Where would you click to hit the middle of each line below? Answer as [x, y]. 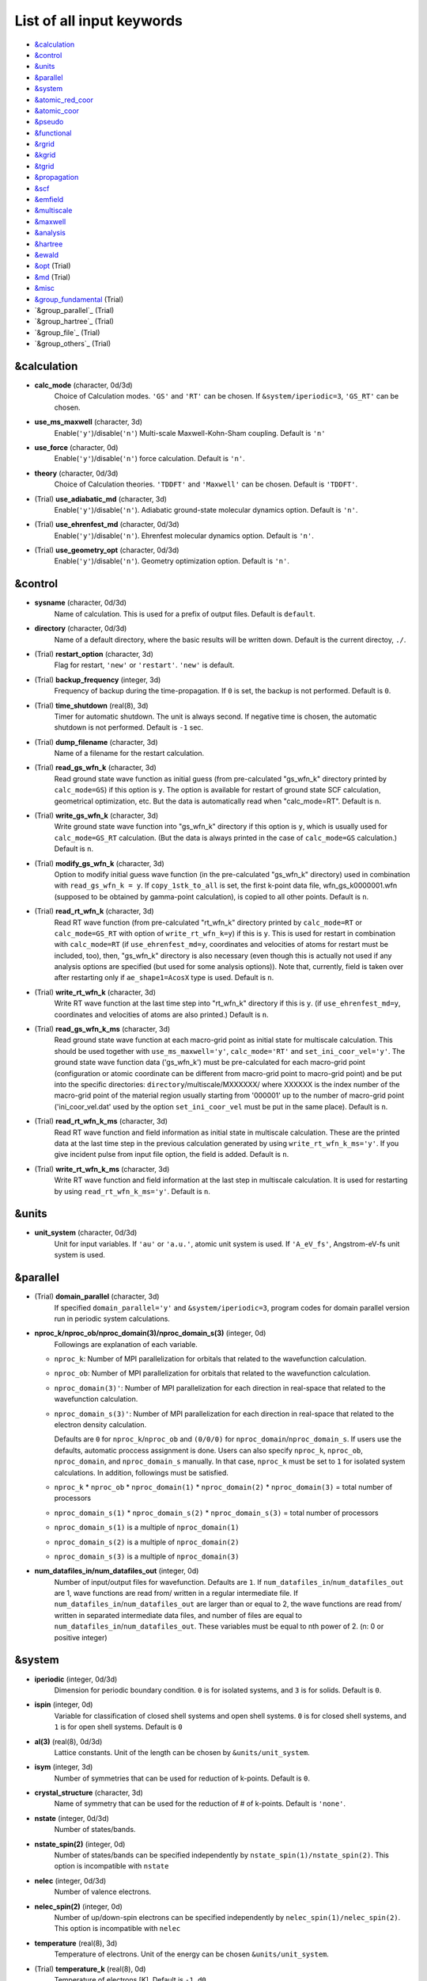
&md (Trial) [53, 277]
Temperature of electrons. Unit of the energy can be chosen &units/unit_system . [192, 1954]
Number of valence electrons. [103, 1892]
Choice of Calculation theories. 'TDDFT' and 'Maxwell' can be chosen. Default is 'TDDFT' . [206, 484]
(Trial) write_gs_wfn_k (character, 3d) [96, 815]
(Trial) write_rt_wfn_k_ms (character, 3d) [102, 1169]
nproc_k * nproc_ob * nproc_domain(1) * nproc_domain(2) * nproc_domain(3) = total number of [223, 1487]
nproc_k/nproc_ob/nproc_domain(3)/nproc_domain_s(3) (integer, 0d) [150, 1333]
